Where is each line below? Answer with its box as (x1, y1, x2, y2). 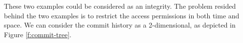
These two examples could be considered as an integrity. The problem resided (4, 1, 236, 11)
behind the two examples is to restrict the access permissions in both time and (4, 10, 240, 20)
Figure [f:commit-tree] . (4, 29, 71, 39)
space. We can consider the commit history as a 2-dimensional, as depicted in (4, 20, 236, 30)
